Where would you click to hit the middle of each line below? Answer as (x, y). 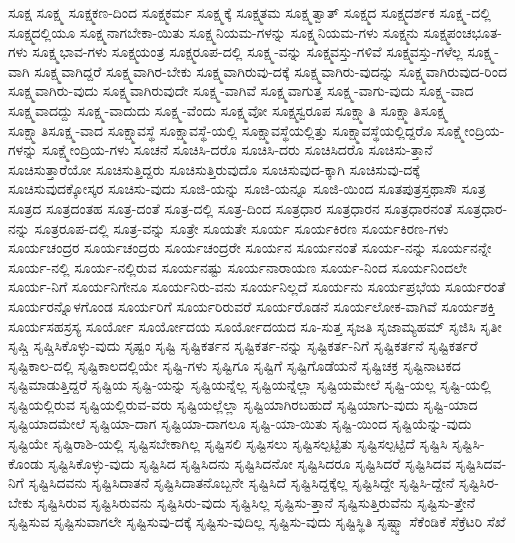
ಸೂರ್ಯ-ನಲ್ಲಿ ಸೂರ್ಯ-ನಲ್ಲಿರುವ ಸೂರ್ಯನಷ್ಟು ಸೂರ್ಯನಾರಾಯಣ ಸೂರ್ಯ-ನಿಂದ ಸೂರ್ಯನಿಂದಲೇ (238, 266)
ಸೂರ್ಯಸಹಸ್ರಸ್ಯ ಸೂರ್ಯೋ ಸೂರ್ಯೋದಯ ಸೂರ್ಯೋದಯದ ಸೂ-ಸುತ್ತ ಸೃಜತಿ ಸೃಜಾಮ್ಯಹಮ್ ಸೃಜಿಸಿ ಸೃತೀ (255, 325)
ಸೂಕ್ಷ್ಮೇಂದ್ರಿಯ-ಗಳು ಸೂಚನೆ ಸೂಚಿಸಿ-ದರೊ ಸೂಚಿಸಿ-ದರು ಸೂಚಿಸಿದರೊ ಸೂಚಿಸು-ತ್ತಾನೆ (237, 149)
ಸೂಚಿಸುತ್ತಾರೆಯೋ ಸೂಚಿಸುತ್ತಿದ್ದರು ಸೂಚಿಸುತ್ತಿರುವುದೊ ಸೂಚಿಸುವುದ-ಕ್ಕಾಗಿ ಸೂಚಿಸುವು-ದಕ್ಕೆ (214, 168)
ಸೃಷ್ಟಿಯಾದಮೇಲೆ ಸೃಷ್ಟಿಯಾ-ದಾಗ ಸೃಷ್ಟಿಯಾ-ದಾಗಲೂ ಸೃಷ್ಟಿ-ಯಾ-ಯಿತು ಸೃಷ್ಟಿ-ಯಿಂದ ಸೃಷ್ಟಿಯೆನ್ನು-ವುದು (240, 423)
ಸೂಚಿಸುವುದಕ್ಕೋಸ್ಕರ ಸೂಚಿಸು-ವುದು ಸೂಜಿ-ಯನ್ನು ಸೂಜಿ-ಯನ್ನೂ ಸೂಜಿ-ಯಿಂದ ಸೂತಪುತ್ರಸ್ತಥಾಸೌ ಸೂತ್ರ (247, 188)
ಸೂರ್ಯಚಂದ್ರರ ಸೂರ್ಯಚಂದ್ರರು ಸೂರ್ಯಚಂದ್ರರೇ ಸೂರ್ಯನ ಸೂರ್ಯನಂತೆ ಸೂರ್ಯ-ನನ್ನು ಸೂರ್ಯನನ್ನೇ (250, 247)
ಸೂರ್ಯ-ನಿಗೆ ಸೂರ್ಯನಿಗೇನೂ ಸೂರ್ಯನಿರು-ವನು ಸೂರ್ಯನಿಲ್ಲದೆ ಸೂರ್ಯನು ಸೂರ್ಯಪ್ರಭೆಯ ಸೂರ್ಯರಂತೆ (257, 286)
